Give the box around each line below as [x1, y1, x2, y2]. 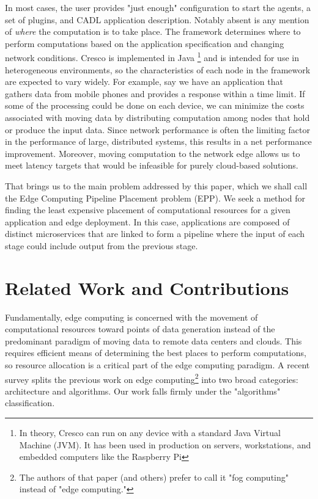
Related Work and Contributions [5, 275, 289, 300]
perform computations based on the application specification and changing [5, 37, 284, 49]
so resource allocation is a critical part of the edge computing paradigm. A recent [5, 359, 310, 371]
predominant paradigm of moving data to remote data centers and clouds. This [5, 334, 302, 347]
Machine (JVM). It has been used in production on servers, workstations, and [19, 438, 311, 451]
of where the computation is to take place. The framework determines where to [5, 25, 301, 38]
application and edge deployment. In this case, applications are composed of [5, 215, 290, 228]
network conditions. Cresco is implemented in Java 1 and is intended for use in [5, 49, 299, 64]
